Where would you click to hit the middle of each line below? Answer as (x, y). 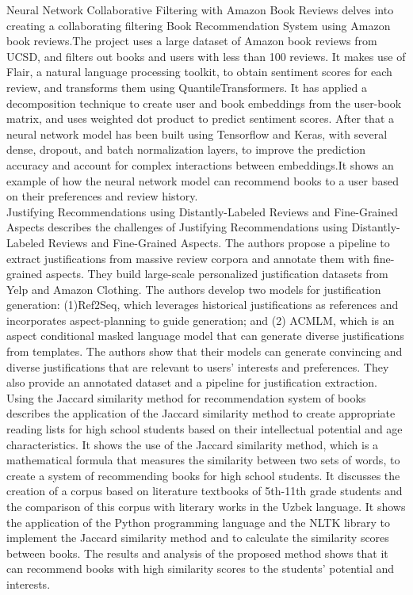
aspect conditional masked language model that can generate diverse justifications (205, 336)
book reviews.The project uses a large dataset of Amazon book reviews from (192, 41)
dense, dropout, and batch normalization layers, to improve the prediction (186, 149)
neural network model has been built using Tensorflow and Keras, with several (197, 133)
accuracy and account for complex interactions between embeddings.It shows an (200, 164)
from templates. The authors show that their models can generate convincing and (205, 351)
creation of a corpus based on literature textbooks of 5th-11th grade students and (205, 491)
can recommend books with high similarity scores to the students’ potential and (201, 568)
